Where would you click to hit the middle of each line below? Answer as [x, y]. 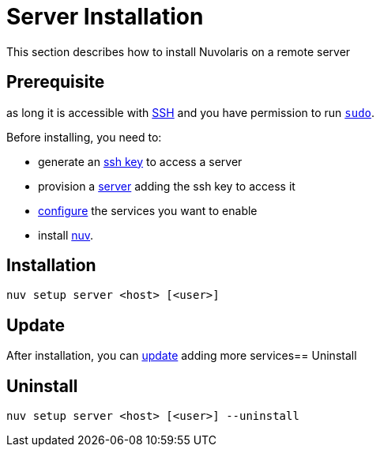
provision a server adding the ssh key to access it [167, 186]
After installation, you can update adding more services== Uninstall [182, 356]
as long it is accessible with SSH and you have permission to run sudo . [191, 112]
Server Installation [105, 17]
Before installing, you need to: [84, 137]
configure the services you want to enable [148, 210]
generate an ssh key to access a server [140, 161]
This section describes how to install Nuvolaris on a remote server [179, 51]
